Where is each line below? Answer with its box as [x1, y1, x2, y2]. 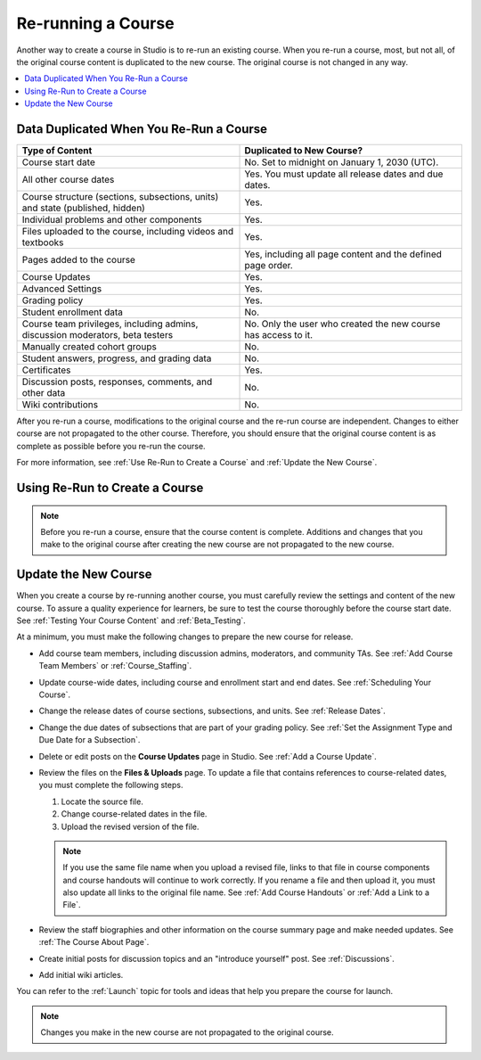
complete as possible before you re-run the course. [16, 440, 206, 451]
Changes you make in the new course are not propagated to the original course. [40, 1027, 334, 1038]
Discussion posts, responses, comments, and [21, 375, 213, 388]
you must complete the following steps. [38, 780, 183, 791]
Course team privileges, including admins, [21, 317, 199, 330]
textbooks [21, 236, 64, 249]
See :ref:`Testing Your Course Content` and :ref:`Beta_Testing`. [16, 615, 247, 626]
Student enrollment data [21, 306, 124, 318]
